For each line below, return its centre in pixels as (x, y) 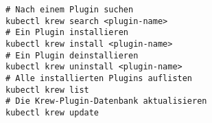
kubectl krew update (52, 112)
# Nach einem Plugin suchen (70, 10)
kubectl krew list (47, 90)
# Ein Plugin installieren (67, 33)
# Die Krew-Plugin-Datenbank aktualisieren (106, 101)
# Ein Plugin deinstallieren (72, 55)
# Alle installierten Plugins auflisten (99, 78)
